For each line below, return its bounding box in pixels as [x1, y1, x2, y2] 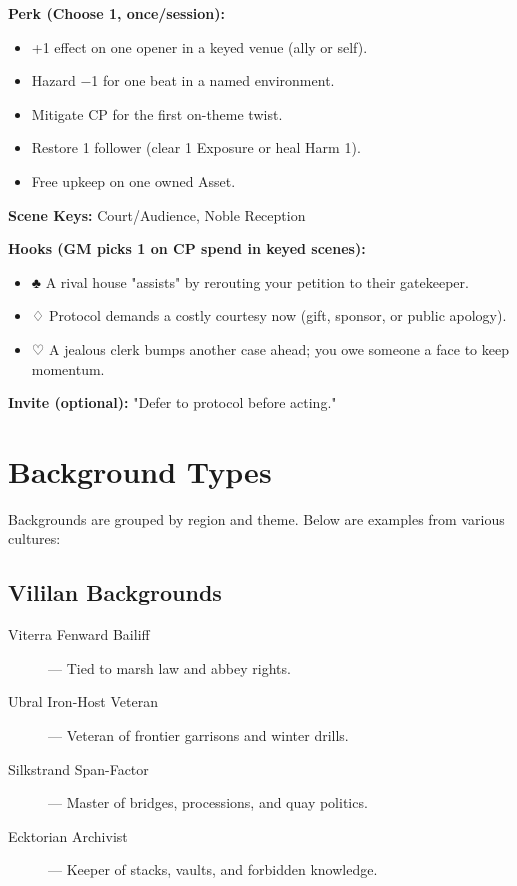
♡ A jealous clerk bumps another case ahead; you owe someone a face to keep [31, 338, 509, 359]
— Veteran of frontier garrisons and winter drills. [48, 725, 349, 746]
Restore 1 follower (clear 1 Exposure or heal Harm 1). [31, 137, 361, 158]
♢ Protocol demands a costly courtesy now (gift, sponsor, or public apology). [31, 305, 507, 326]
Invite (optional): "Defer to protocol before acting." [8, 392, 337, 413]
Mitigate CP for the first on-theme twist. [31, 103, 283, 124]
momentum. [31, 358, 105, 379]
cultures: [8, 528, 61, 549]
